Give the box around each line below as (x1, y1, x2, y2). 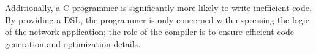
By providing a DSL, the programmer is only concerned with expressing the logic (5, 13, 309, 26)
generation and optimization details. (5, 37, 141, 50)
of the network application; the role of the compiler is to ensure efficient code (5, 25, 294, 38)
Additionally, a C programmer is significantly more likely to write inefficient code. (5, 1, 312, 13)
